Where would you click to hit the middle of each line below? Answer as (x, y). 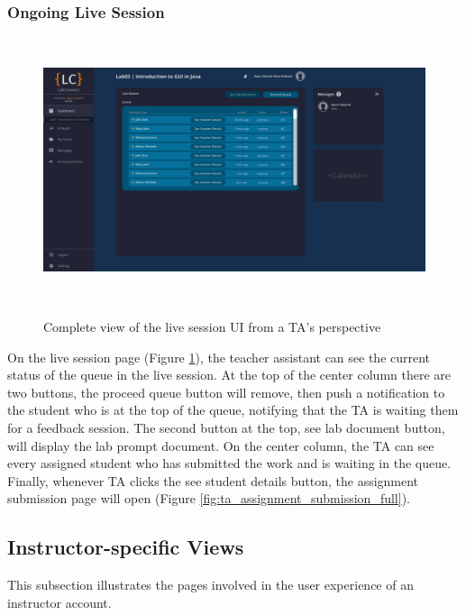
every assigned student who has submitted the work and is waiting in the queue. (229, 463)
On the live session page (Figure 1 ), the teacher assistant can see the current (219, 357)
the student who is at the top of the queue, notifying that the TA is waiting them (233, 410)
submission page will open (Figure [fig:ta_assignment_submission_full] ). (209, 498)
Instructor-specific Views (126, 547)
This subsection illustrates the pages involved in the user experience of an (210, 585)
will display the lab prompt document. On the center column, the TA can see (221, 445)
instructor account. (59, 602)
